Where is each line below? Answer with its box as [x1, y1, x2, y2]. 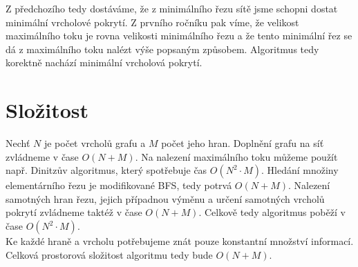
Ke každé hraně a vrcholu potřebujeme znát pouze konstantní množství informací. [6, 234, 354, 248]
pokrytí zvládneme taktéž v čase [6, 205, 142, 219]
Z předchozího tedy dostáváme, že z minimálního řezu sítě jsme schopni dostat [6, 1, 338, 15]
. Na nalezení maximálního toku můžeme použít [135, 149, 338, 164]
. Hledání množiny [261, 163, 339, 177]
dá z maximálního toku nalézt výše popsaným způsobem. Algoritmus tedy [6, 41, 319, 56]
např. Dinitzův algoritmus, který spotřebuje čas [6, 163, 207, 177]
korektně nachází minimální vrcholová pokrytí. [6, 55, 202, 70]
